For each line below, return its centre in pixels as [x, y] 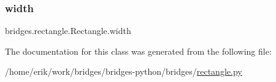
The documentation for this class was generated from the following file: [138, 51]
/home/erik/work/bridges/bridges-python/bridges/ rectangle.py [124, 71]
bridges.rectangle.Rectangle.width [68, 31]
